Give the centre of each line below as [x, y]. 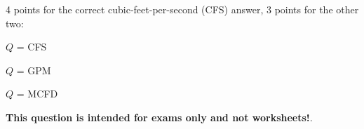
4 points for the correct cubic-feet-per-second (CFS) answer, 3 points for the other [182, 9]
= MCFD [37, 94]
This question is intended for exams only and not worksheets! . [159, 117]
